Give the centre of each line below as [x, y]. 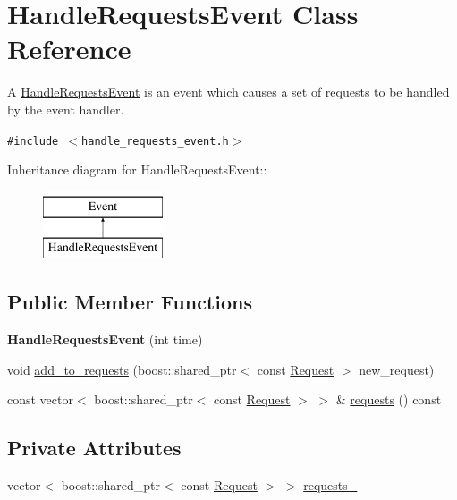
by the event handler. [66, 109]
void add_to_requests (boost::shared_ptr [122, 369]
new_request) [397, 369]
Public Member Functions [130, 302]
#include [33, 141]
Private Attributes [94, 448]
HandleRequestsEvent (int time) [105, 339]
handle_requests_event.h [155, 141]
